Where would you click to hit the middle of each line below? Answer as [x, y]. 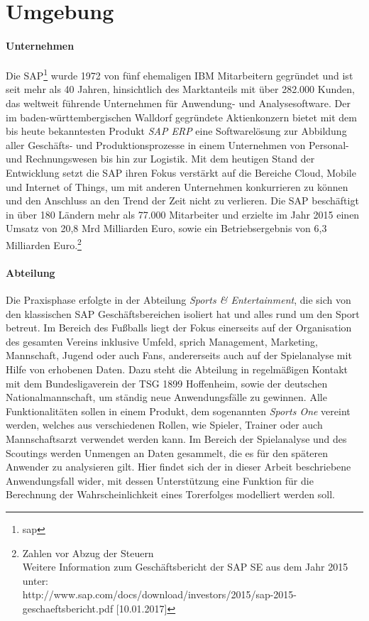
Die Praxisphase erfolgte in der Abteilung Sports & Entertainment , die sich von [178, 299]
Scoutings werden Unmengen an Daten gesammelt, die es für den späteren [167, 452]
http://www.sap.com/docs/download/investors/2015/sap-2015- [159, 594]
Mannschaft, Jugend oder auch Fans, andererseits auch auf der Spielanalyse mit [179, 355]
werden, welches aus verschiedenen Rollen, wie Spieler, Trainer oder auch [164, 425]
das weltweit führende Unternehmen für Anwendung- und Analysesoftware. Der [178, 103]
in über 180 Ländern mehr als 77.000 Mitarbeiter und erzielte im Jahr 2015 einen [183, 214]
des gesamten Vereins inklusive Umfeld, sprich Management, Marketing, [162, 341]
